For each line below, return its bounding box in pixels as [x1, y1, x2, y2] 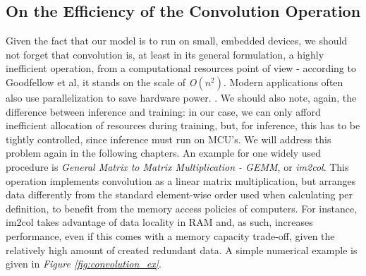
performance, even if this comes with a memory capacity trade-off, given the [6, 228, 335, 243]
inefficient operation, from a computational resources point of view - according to [6, 61, 356, 76]
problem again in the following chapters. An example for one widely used [6, 145, 322, 160]
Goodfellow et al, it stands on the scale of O [6, 74, 197, 89]
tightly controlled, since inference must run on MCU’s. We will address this [6, 131, 331, 146]
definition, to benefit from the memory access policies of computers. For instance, [6, 200, 358, 215]
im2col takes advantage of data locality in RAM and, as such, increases [6, 215, 313, 229]
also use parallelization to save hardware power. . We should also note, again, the [6, 90, 357, 104]
